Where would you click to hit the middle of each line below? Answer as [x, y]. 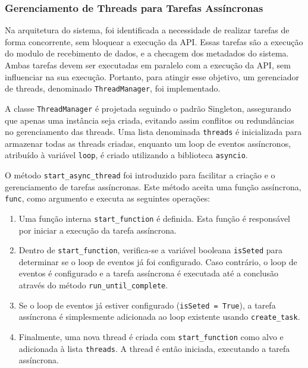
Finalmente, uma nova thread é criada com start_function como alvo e [151, 336]
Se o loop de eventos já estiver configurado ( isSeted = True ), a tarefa [147, 305]
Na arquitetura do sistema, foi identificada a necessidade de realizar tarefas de [147, 30]
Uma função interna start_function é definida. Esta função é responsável [154, 218]
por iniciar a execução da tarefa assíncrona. [98, 230]
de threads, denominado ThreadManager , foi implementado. [113, 88]
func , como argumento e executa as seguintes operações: [108, 198]
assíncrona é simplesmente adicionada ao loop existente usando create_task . [159, 317]
